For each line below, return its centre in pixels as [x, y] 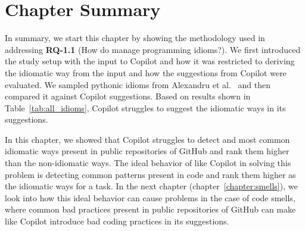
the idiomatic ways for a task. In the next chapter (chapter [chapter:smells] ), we [151, 186]
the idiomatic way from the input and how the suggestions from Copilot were [146, 72]
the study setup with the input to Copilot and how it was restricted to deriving [150, 61]
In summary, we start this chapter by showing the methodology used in [135, 38]
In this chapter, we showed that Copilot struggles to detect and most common [147, 139]
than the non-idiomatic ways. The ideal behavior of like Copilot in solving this [148, 163]
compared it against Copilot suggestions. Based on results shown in [128, 96]
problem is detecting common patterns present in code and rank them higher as [150, 174]
